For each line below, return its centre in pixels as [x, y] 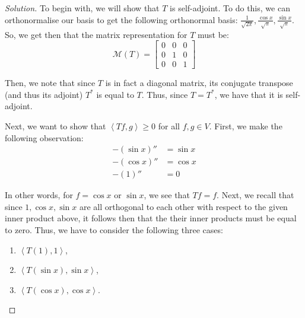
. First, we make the [246, 126]
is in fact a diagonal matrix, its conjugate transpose [199, 83]
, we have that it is [249, 94]
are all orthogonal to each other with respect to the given [183, 206]
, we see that [167, 195]
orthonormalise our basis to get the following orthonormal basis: [121, 19]
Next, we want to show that [55, 126]
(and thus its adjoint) [44, 94]
